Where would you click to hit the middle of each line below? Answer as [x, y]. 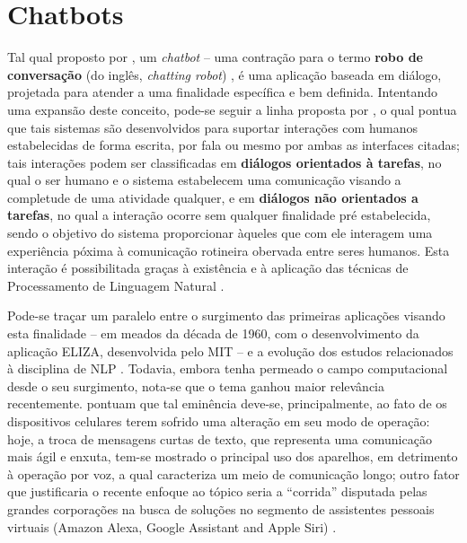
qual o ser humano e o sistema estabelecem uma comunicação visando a [204, 180]
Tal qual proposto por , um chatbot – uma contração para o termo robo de [215, 57]
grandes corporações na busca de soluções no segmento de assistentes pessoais [221, 508]
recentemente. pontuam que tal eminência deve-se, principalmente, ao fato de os [227, 403]
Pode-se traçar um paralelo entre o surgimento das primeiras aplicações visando [226, 315]
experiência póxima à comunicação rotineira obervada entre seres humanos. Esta [229, 250]
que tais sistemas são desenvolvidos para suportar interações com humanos [213, 127]
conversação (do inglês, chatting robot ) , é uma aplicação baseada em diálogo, [225, 74]
